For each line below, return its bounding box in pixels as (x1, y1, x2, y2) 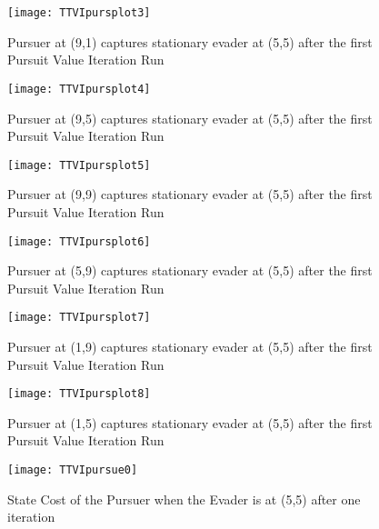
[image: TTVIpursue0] (7, 464, 138, 477)
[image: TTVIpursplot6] (7, 235, 151, 248)
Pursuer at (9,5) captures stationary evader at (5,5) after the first (7, 108, 373, 127)
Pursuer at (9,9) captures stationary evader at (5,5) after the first (7, 185, 373, 204)
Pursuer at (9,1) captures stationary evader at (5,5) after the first (7, 32, 373, 51)
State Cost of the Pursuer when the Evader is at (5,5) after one (7, 489, 361, 508)
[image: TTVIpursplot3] (7, 6, 151, 19)
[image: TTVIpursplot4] (7, 82, 151, 95)
